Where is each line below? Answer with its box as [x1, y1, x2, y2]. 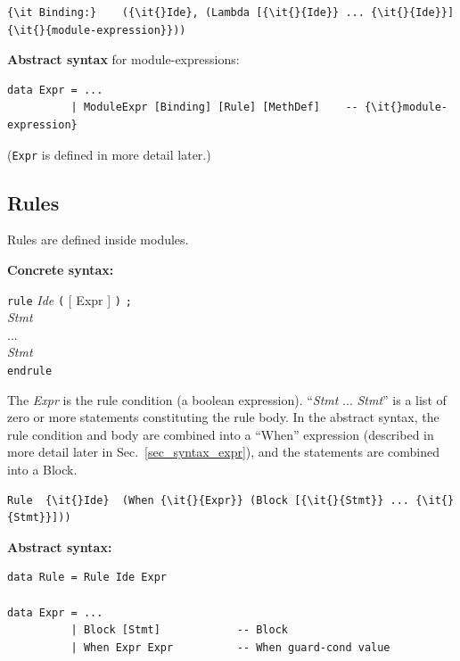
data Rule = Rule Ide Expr [7, 571, 167, 584]
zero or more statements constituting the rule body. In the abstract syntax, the [7, 408, 439, 426]
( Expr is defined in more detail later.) [7, 145, 211, 163]
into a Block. [7, 460, 78, 479]
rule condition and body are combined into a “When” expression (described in [7, 425, 434, 443]
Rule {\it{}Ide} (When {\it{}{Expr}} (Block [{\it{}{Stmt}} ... [7, 493, 410, 507]
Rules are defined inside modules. [7, 230, 189, 249]
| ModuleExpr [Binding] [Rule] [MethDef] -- [70, 101, 358, 114]
